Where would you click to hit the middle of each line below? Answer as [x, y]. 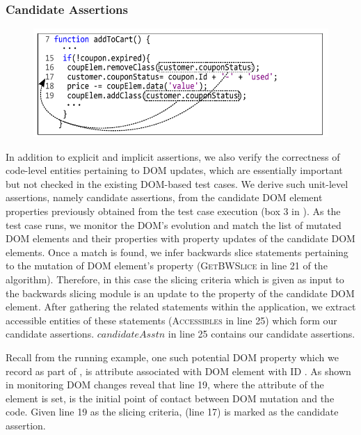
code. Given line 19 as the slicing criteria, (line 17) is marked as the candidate [172, 412]
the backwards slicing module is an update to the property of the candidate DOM [180, 293]
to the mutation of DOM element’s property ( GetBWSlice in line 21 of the [167, 266]
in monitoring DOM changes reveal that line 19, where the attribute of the [165, 385]
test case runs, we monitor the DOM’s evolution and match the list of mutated [174, 224]
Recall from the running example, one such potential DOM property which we [172, 357]
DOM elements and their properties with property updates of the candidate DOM [180, 238]
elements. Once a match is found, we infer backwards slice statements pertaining [177, 252]
